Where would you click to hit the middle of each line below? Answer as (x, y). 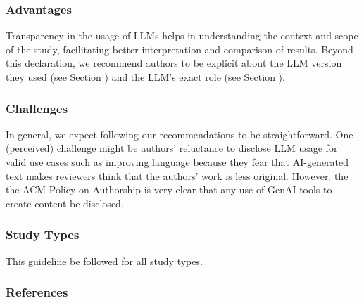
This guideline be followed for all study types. (104, 260)
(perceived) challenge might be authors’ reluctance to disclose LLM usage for (172, 148)
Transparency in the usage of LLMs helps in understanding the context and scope (182, 36)
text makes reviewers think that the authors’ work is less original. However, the (177, 175)
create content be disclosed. (65, 203)
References (37, 292)
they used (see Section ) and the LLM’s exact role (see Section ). (145, 77)
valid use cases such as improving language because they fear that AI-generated (177, 162)
